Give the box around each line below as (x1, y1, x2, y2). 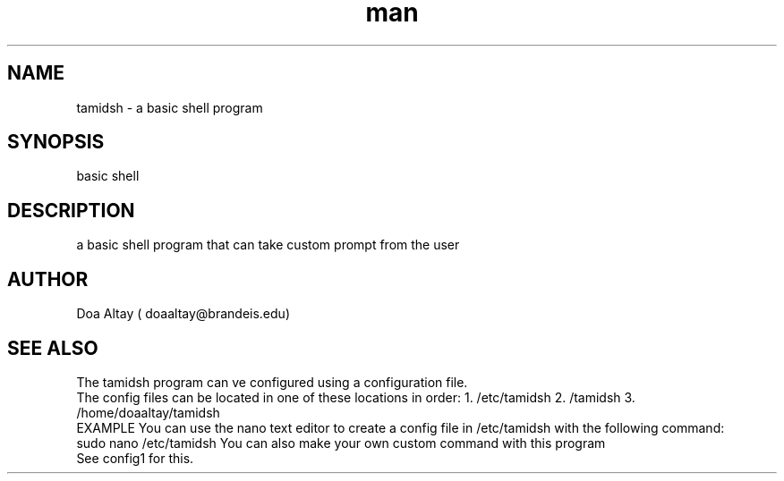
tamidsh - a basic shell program (76, 99, 263, 115)
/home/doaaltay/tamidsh (76, 404, 220, 420)
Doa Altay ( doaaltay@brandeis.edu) (76, 306, 290, 322)
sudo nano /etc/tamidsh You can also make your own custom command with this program (76, 435, 606, 451)
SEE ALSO (7, 336, 98, 359)
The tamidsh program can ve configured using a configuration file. (76, 374, 468, 390)
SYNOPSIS (7, 131, 105, 154)
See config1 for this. (76, 450, 194, 466)
